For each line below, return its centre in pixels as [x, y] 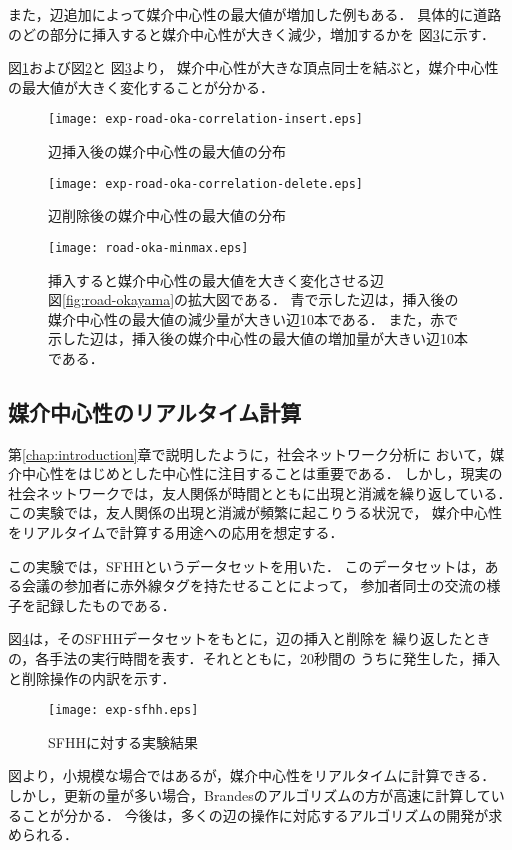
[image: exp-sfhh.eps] [123, 710]
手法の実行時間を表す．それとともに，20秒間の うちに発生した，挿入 [275, 658]
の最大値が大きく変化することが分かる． [141, 86]
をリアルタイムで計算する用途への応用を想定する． [176, 532]
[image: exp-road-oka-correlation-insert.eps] [205, 119]
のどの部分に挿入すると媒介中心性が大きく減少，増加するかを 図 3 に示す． [252, 33]
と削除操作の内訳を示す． [92, 677]
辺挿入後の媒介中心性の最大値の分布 [167, 151]
